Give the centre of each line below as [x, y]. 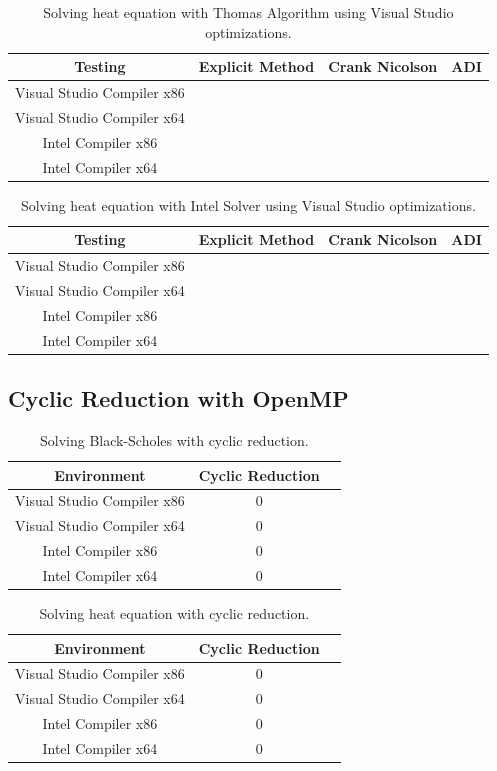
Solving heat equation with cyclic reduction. [174, 612]
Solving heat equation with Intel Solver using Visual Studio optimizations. [248, 204]
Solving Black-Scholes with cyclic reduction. [174, 439]
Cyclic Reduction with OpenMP [178, 398]
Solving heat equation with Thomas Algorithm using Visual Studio [248, 12]
